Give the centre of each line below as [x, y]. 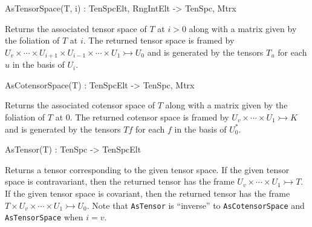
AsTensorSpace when [44, 217]
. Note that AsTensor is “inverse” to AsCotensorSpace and [196, 205]
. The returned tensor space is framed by [159, 40]
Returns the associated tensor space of [76, 28]
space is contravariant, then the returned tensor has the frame [120, 181]
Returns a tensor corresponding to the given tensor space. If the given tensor [147, 169]
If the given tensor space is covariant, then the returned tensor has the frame [148, 193]
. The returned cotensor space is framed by [149, 117]
